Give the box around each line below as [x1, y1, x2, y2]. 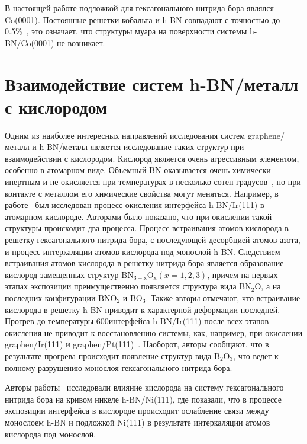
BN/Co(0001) [5, 36, 54, 49]
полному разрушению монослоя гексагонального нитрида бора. [5, 361, 232, 373]
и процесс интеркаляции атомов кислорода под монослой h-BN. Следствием [5, 245, 280, 257]
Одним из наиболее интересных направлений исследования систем [5, 129, 245, 141]
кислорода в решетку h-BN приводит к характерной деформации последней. [5, 303, 280, 315]
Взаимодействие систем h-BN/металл [5, 71, 299, 95]
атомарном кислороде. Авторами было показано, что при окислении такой [5, 210, 272, 222]
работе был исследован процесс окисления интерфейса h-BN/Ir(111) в [5, 199, 264, 211]
